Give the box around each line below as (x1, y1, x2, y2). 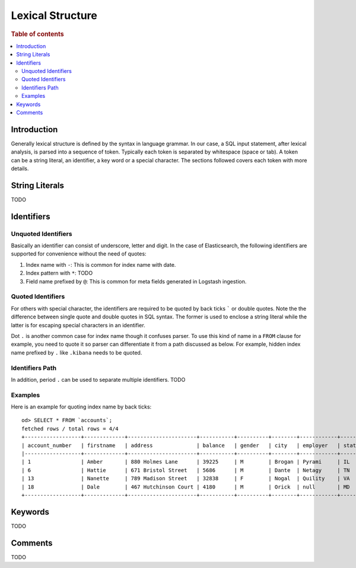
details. (11, 165, 29, 172)
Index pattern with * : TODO (26, 270, 93, 277)
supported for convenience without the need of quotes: (11, 250, 147, 257)
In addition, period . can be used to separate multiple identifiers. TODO (11, 376, 186, 383)
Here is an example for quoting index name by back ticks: (11, 403, 152, 410)
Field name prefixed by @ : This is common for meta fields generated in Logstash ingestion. (26, 277, 247, 285)
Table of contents (11, 30, 65, 38)
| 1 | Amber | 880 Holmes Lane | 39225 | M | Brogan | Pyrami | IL (21, 458, 350, 465)
